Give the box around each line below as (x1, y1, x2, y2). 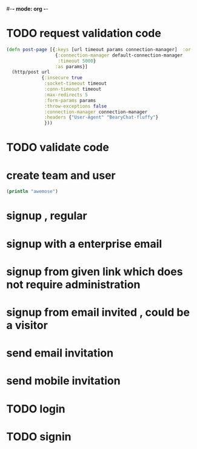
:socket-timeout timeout (44, 80, 107, 87)
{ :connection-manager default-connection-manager (55, 52, 183, 58)
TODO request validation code (6, 27, 162, 40)
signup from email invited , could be (6, 305, 190, 319)
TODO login (6, 402, 65, 416)
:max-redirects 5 (44, 91, 88, 98)
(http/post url (12, 69, 50, 75)
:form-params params (44, 97, 96, 103)
